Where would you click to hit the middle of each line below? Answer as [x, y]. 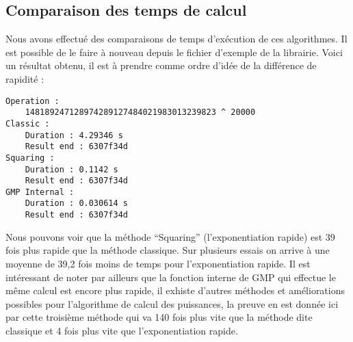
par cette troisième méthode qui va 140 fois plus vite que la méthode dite [159, 317]
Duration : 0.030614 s [76, 203]
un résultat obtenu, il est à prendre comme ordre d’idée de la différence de [161, 65]
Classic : [28, 123]
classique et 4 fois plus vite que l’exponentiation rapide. [122, 330]
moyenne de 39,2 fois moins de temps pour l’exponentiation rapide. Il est [158, 263]
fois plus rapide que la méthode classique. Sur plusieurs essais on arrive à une [168, 250]
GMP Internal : [40, 192]
